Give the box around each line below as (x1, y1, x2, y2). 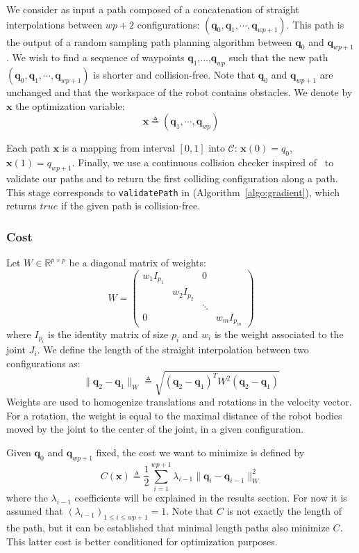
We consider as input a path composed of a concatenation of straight (6, 2, 299, 16)
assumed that (6, 504, 63, 518)
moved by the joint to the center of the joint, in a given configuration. (6, 422, 304, 436)
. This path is (286, 17, 344, 31)
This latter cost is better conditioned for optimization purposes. (6, 534, 278, 548)
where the (6, 490, 48, 504)
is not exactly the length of (226, 504, 342, 518)
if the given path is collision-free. (60, 198, 201, 213)
